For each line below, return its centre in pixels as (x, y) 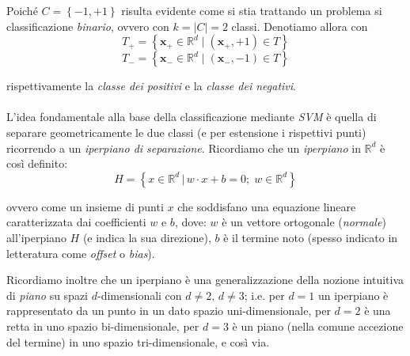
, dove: (190, 222)
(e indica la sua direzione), (147, 237)
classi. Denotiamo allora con (300, 26)
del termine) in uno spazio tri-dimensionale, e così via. (138, 341)
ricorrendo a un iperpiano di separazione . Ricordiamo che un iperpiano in (184, 148)
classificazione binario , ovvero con (88, 26)
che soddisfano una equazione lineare (267, 206)
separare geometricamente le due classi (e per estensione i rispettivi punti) (186, 132)
